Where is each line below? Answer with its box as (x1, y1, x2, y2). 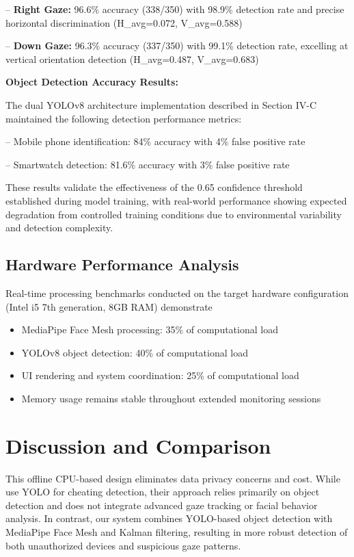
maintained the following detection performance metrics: (5, 111, 242, 125)
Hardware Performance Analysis (5, 254, 239, 275)
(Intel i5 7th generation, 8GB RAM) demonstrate (5, 299, 213, 313)
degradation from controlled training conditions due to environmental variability (5, 207, 342, 221)
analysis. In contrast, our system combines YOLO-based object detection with (5, 511, 333, 526)
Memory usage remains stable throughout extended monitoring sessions (21, 391, 321, 405)
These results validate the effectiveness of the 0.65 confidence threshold (5, 180, 303, 194)
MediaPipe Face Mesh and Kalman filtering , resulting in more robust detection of (5, 524, 348, 539)
